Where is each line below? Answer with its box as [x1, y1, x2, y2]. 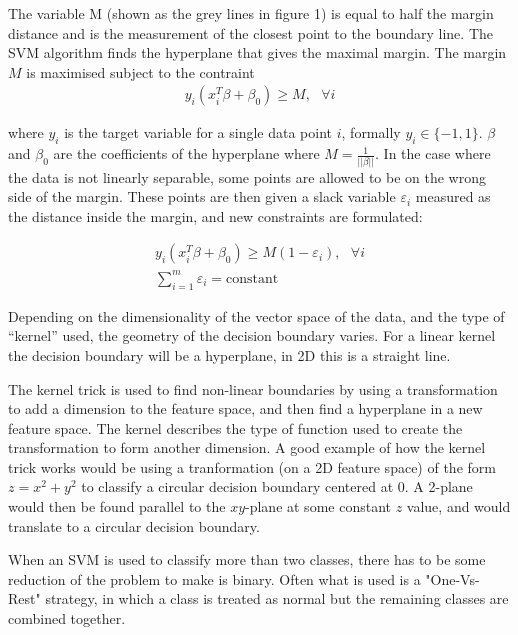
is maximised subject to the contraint [26, 61, 255, 82]
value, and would [406, 496, 511, 517]
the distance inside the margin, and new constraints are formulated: [8, 205, 423, 226]
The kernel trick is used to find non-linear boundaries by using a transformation [8, 378, 498, 399]
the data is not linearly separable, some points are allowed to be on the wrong [8, 166, 487, 187]
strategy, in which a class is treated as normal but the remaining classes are [45, 588, 509, 609]
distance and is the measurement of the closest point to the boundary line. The [8, 22, 494, 43]
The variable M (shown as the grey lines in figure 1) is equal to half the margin [8, 3, 494, 23]
